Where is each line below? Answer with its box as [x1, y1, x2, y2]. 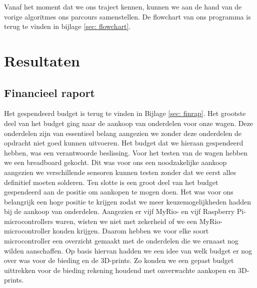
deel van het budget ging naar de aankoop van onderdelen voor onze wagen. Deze [4, 117, 253, 128]
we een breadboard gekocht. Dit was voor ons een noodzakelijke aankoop [4, 157, 227, 167]
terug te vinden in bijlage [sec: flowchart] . [4, 21, 131, 31]
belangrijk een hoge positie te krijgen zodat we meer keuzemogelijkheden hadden [4, 196, 251, 206]
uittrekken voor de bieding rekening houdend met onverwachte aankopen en [4, 264, 236, 275]
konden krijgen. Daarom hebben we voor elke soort [52, 225, 209, 236]
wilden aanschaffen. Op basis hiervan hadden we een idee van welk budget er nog [4, 245, 252, 255]
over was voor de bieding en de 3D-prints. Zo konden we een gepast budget [4, 255, 234, 265]
